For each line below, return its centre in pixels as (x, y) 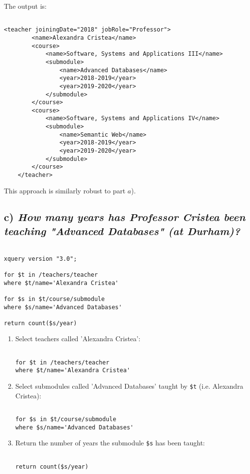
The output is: (25, 6)
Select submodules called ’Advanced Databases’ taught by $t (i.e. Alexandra (129, 386)
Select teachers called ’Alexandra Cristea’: (78, 339)
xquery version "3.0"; (41, 259)
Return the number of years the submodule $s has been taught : (110, 443)
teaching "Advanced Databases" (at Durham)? (122, 231)
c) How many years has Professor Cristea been (125, 216)
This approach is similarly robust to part (65, 190)
